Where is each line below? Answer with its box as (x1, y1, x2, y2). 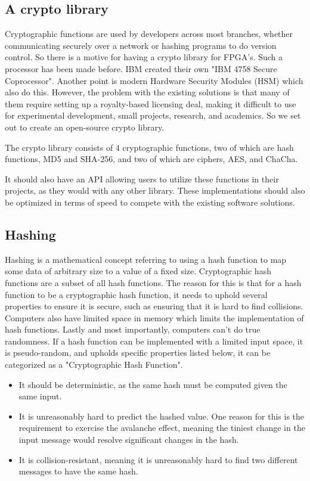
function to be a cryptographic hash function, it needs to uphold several (5, 288, 268, 300)
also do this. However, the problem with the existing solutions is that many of (5, 86, 290, 98)
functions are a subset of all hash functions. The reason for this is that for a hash (5, 276, 302, 288)
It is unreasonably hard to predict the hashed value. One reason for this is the (18, 409, 305, 422)
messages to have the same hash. (18, 465, 138, 477)
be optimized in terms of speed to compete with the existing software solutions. (5, 195, 295, 208)
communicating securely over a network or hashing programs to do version (5, 39, 277, 51)
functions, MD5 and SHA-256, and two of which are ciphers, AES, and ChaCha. (5, 153, 298, 165)
